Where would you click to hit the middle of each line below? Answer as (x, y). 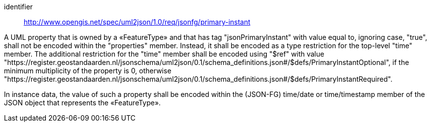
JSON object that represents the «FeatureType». (82, 103)
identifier (18, 7)
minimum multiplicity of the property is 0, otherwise (88, 71)
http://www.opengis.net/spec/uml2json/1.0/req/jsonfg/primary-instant (137, 22)
